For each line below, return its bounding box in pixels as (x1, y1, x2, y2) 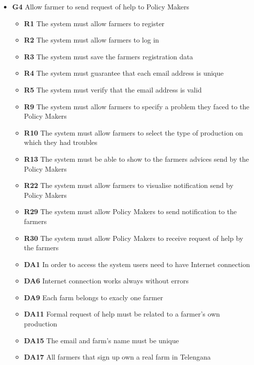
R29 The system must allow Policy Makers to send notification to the (24, 206, 237, 217)
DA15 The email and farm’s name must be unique (24, 335, 179, 345)
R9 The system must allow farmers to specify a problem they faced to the (24, 101, 250, 111)
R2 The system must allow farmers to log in (24, 35, 159, 45)
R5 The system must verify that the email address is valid (24, 84, 202, 94)
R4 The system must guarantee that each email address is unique (24, 68, 224, 78)
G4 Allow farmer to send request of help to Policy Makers (12, 1, 190, 11)
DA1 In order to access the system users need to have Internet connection (24, 259, 250, 269)
